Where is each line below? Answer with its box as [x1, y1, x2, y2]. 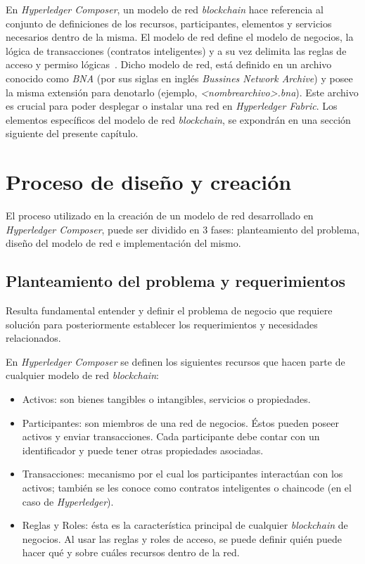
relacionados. [6, 331, 61, 345]
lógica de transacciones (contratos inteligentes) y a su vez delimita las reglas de [6, 43, 347, 58]
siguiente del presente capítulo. [6, 126, 139, 141]
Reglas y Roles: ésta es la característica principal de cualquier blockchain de [22, 518, 348, 532]
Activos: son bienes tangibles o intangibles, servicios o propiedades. [22, 392, 311, 406]
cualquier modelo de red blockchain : [6, 368, 159, 383]
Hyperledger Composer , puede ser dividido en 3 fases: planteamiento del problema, [6, 222, 360, 236]
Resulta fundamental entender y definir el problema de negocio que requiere [6, 303, 333, 318]
